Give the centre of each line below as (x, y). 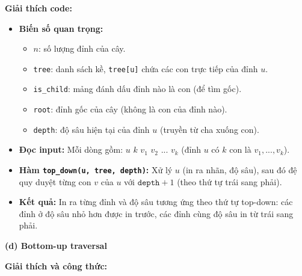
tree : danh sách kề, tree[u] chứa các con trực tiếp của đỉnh (146, 68)
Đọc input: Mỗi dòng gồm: (71, 149)
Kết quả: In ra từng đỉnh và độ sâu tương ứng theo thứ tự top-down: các (156, 202)
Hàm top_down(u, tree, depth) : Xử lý (96, 170)
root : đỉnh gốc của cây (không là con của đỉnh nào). (130, 109)
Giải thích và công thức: (56, 265)
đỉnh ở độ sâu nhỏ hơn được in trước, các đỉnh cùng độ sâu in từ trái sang (156, 213)
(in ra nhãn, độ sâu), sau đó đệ (240, 170)
